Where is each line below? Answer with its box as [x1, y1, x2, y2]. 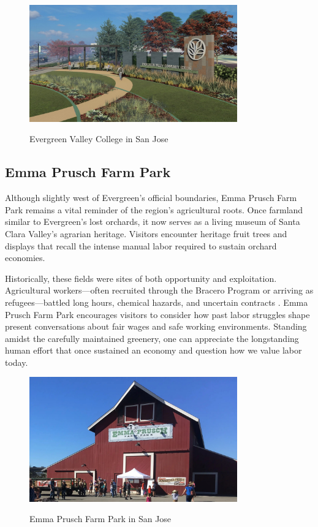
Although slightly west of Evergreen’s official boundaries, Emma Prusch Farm [5, 191, 297, 204]
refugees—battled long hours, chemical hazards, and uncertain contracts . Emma [5, 295, 308, 308]
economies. [5, 251, 45, 264]
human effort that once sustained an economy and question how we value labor [5, 344, 302, 357]
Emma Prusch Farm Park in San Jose [29, 512, 172, 525]
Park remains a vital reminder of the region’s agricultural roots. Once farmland [5, 203, 303, 216]
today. [5, 355, 28, 368]
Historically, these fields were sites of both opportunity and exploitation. [5, 271, 277, 284]
